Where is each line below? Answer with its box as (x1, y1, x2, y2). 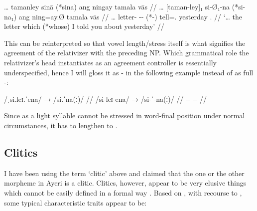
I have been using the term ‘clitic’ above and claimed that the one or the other (4, 168, 245, 178)
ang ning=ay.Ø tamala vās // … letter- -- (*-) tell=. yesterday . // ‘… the (18, 11, 243, 21)
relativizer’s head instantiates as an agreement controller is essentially (4, 57, 217, 67)
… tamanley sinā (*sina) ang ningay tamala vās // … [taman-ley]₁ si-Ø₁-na (4, 1, 230, 11)
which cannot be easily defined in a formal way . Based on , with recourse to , (4, 187, 242, 198)
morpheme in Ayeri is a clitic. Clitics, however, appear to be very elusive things (4, 178, 247, 188)
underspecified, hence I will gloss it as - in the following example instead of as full (4, 67, 254, 77)
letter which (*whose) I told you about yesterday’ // (4, 21, 164, 31)
